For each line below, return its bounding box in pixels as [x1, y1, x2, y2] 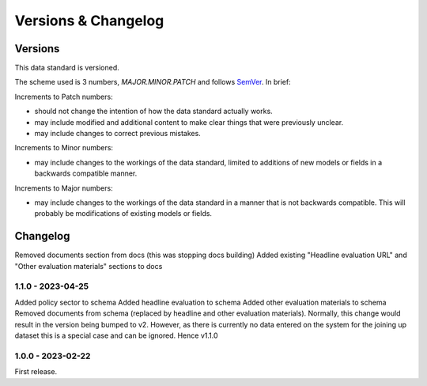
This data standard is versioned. [14, 63, 120, 73]
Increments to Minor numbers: [14, 143, 114, 153]
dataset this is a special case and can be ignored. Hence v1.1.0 [14, 331, 218, 340]
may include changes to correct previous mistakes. [34, 129, 201, 138]
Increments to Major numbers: [14, 183, 114, 193]
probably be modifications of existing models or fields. [34, 209, 213, 218]
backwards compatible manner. [34, 168, 138, 178]
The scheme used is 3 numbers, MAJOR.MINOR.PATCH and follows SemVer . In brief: [14, 78, 292, 87]
